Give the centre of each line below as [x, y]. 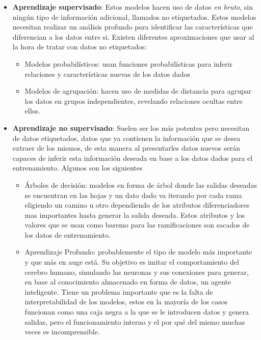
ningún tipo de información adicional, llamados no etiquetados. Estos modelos [134, 17]
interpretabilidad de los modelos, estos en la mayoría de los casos [126, 302]
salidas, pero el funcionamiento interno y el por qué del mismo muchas [135, 321]
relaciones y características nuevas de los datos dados [108, 74]
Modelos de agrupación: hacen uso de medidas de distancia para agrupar [138, 91]
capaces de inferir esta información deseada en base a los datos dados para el [133, 158]
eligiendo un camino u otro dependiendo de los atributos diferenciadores [137, 205]
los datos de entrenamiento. [68, 234]
